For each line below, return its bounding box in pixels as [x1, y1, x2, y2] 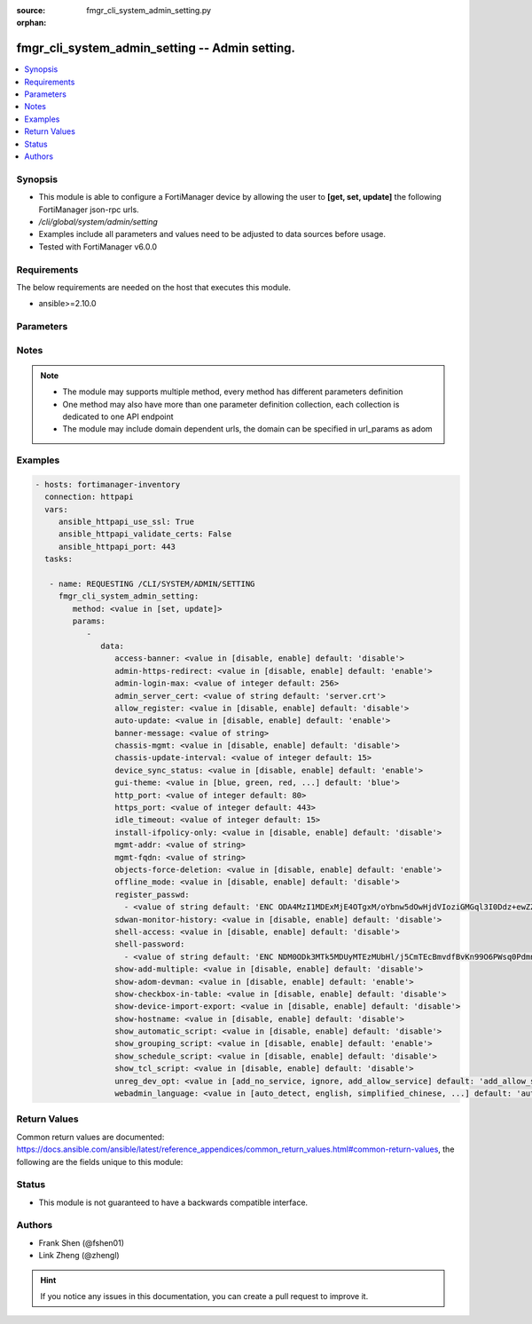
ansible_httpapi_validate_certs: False [58, 529, 232, 539]
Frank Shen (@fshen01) [38, 1237, 124, 1248]
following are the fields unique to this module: [16, 1156, 184, 1167]
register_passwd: [113, 889, 190, 900]
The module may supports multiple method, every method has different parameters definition [62, 386, 403, 397]
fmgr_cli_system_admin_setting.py [86, 5, 212, 15]
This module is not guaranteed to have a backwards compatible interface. [38, 1197, 309, 1208]
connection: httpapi [44, 492, 134, 502]
